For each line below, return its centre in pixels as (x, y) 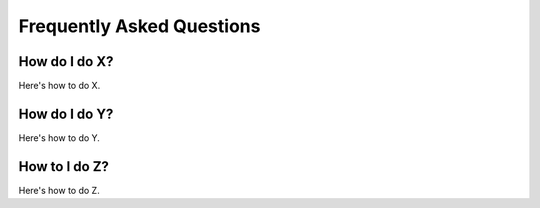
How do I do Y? (66, 113)
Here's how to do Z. (59, 190)
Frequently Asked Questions (139, 26)
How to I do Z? (64, 166)
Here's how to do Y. (59, 137)
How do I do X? (66, 61)
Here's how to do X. (59, 86)
